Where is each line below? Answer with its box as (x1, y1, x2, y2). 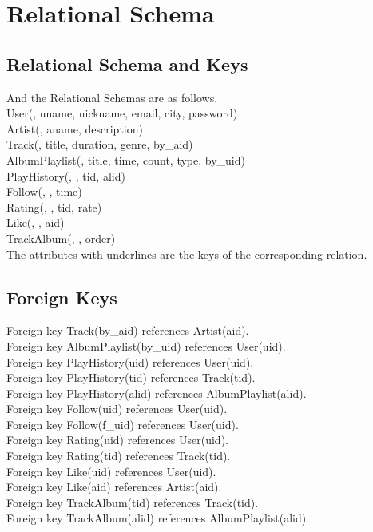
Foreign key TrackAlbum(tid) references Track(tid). (6, 494, 259, 510)
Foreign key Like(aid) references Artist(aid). (6, 478, 222, 495)
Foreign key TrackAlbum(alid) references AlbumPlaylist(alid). (6, 510, 310, 526)
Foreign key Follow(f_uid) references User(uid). (6, 415, 239, 432)
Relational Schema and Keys (6, 51, 248, 76)
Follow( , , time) (6, 183, 82, 200)
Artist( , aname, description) (6, 120, 143, 137)
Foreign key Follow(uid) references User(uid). (6, 400, 228, 417)
